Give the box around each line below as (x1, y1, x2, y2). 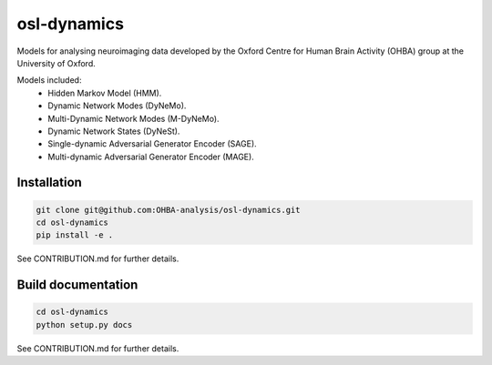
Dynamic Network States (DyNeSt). (47, 126, 180, 137)
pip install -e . (36, 230, 114, 240)
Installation (16, 175, 82, 190)
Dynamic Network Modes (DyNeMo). (47, 100, 187, 111)
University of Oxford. (16, 57, 96, 68)
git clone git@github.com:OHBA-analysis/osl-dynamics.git (36, 205, 301, 215)
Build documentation (16, 278, 138, 293)
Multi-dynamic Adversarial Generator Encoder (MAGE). (47, 151, 254, 162)
